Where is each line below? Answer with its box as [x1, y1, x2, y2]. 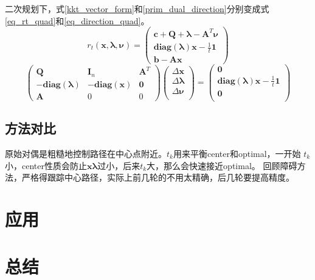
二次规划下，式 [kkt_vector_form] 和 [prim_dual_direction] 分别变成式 [5, 2, 269, 15]
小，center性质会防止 [5, 159, 87, 172]
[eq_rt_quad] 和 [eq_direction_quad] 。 [5, 14, 150, 27]
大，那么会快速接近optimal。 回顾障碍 [147, 159, 297, 172]
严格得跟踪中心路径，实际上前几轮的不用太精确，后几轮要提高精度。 [21, 171, 294, 184]
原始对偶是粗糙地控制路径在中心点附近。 [5, 147, 167, 159]
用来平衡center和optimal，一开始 [173, 147, 301, 159]
